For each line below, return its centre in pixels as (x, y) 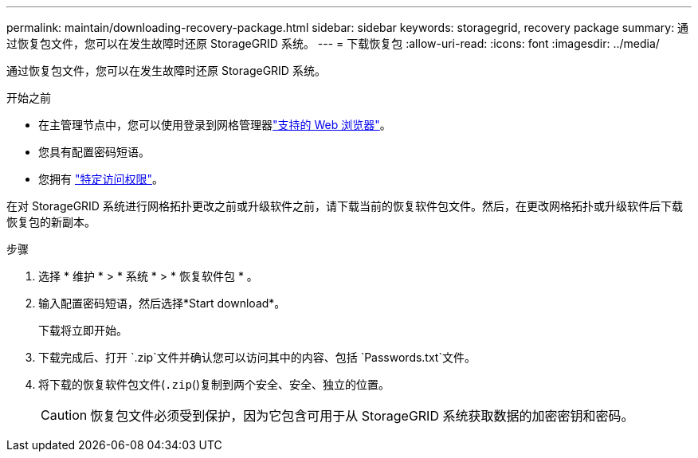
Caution (64, 415)
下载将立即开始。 (83, 330)
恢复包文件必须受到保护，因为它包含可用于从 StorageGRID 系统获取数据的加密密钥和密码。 (362, 416)
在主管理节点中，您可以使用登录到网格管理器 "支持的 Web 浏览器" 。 (215, 125)
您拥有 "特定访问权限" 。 (101, 179)
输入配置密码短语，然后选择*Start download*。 (162, 303)
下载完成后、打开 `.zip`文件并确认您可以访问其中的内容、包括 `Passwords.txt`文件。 (257, 357)
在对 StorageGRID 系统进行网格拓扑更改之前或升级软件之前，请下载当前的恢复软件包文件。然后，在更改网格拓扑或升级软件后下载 (345, 206)
